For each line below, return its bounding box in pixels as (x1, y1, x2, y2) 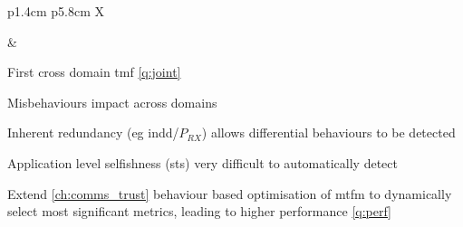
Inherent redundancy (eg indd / (7, 123, 179, 142)
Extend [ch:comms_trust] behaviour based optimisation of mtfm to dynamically (7, 184, 452, 203)
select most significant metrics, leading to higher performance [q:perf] (7, 202, 392, 221)
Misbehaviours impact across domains (7, 92, 217, 111)
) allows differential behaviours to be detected (201, 123, 456, 142)
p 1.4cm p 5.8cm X (7, 2, 104, 20)
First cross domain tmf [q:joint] (7, 62, 181, 81)
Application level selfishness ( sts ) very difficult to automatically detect (7, 153, 398, 172)
